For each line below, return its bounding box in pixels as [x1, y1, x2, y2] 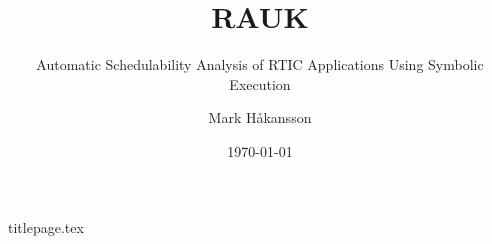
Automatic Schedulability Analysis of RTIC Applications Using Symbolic [36, 54, 484, 75]
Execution [229, 73, 291, 94]
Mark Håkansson [208, 107, 312, 128]
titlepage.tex [8, 216, 84, 237]
